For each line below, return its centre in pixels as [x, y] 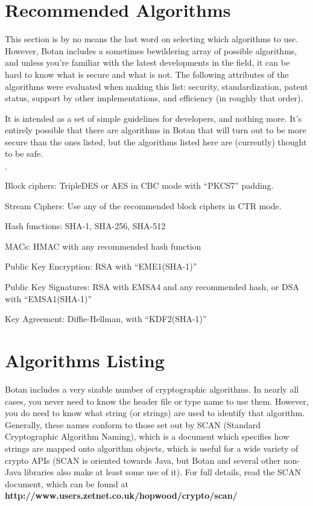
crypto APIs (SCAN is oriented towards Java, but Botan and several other [143, 460]
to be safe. [24, 153]
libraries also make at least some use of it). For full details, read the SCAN [163, 472]
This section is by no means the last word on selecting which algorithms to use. [151, 39]
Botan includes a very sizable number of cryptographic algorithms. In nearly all [152, 389]
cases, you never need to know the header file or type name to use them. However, [157, 401]
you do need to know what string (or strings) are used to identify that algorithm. [155, 413]
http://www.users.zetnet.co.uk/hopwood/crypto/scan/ [121, 495]
